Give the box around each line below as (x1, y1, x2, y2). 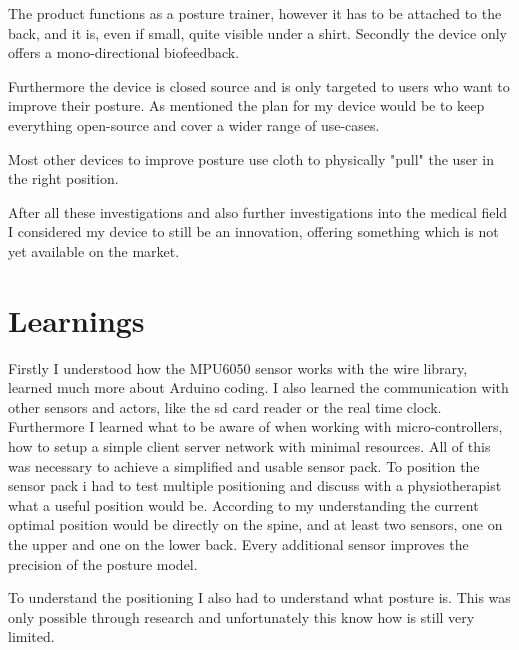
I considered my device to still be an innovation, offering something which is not (8, 221, 499, 242)
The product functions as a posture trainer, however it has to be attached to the (8, 3, 502, 23)
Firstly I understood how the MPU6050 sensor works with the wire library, (8, 357, 468, 378)
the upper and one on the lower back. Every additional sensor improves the (8, 534, 469, 554)
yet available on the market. (8, 240, 180, 261)
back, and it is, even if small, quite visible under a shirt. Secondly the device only (8, 22, 507, 43)
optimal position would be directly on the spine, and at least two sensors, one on (8, 514, 503, 535)
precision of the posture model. (8, 553, 198, 574)
